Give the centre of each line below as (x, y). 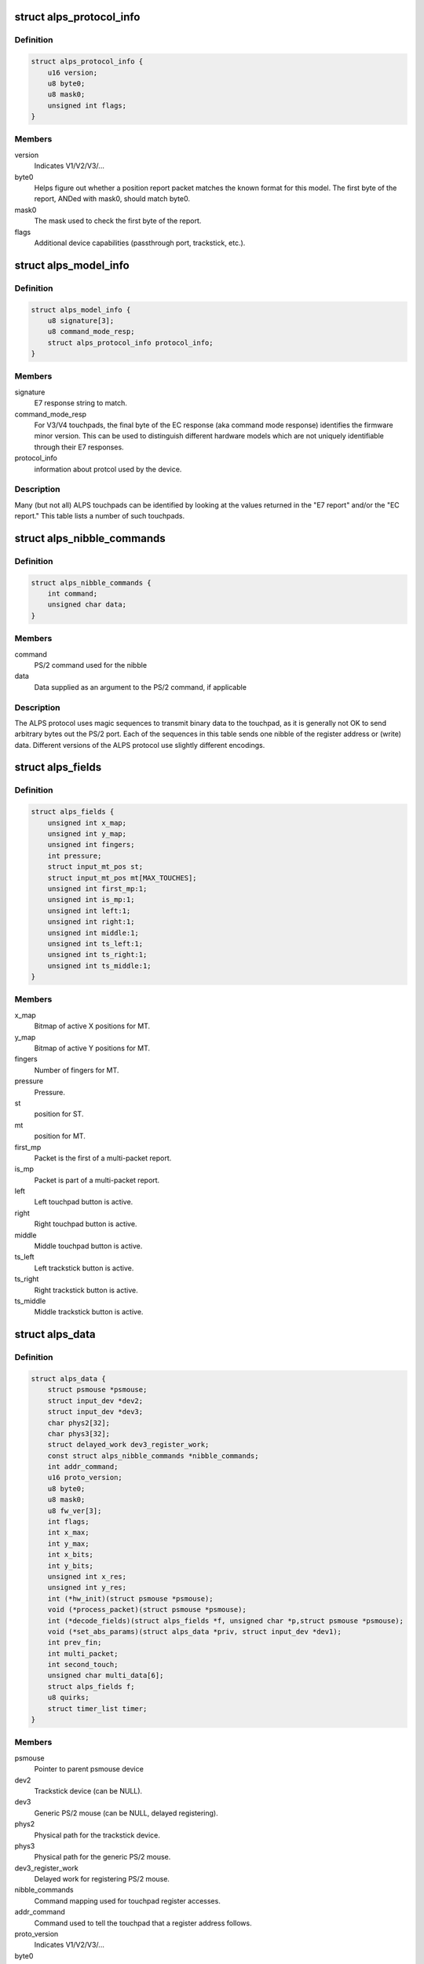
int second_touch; (83, 1665)
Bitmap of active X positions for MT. (92, 1026)
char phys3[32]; (79, 1433)
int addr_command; (83, 1467)
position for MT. (60, 1136)
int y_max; (68, 1543)
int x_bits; (71, 1555)
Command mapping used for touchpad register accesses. (128, 1900)
